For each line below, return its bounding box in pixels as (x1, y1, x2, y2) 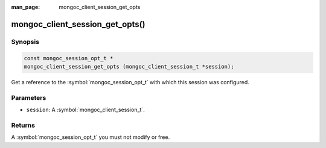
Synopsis (11, 37, 39, 46)
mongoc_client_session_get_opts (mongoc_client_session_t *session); (24, 63, 234, 70)
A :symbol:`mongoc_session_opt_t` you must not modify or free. (11, 134, 170, 141)
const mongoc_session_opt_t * (24, 55, 113, 61)
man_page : (11, 4, 40, 10)
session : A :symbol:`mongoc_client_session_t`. (26, 106, 145, 114)
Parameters (11, 93, 46, 102)
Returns (11, 121, 36, 129)
